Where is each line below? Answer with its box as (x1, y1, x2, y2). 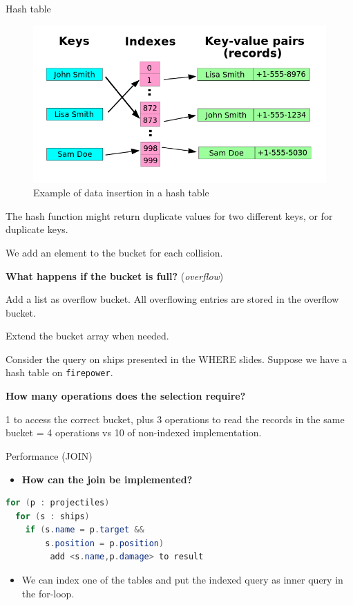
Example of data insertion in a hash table (33, 185, 209, 200)
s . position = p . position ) (45, 538, 164, 548)
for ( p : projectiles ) (6, 498, 110, 508)
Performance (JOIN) (6, 448, 93, 463)
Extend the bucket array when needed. (6, 328, 169, 343)
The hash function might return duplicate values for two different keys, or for (6, 208, 333, 223)
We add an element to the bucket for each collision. (6, 245, 223, 259)
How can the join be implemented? (21, 472, 193, 486)
